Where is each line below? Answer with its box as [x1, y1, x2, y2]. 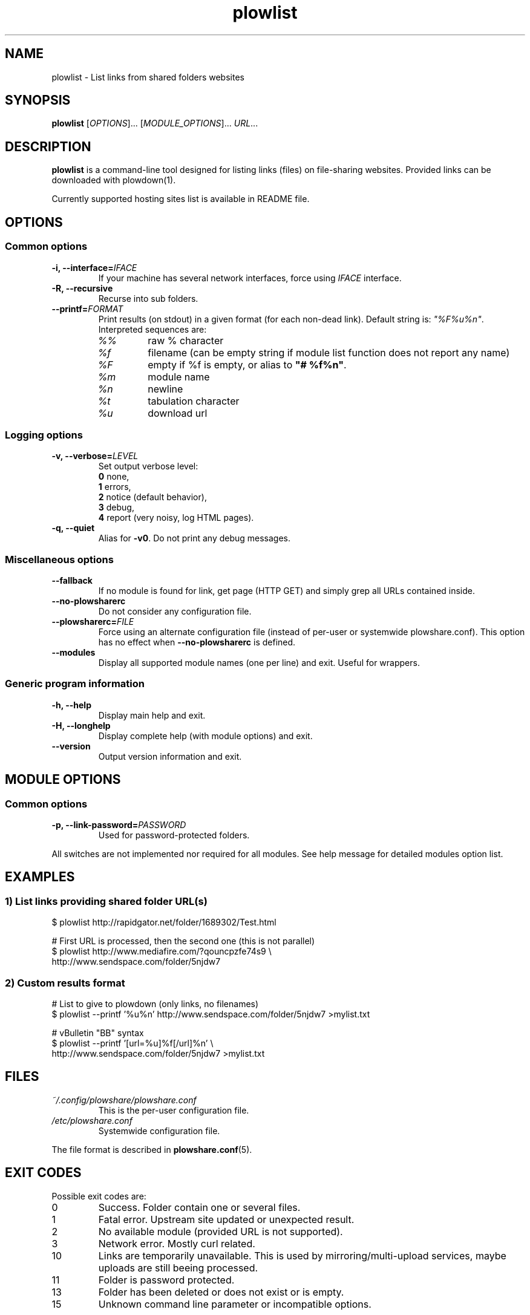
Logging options [5, 428, 83, 441]
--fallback [51, 575, 93, 586]
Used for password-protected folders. [98, 829, 250, 840]
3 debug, [98, 502, 134, 513]
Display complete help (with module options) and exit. [98, 730, 313, 741]
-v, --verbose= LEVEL [51, 451, 139, 462]
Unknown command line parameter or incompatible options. [98, 1297, 371, 1310]
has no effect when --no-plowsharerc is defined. [98, 637, 296, 647]
